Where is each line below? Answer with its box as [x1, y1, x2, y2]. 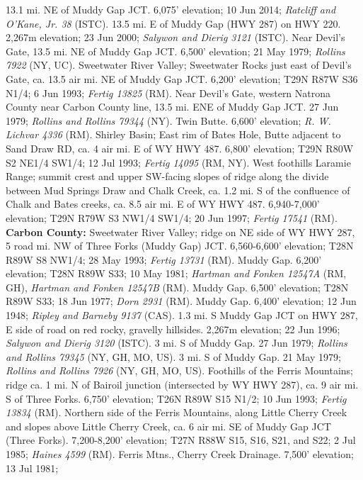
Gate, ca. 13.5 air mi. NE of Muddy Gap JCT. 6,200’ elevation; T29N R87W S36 [6, 71, 358, 86]
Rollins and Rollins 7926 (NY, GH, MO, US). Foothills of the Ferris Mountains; [6, 363, 353, 378]
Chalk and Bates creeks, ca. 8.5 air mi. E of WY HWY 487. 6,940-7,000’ [6, 196, 320, 211]
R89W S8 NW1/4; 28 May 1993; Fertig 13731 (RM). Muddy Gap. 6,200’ [6, 252, 322, 267]
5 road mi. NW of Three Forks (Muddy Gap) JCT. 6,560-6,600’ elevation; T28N [6, 238, 354, 253]
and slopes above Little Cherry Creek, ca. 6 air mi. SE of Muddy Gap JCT [6, 418, 331, 433]
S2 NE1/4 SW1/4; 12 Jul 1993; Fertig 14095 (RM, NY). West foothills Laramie [6, 155, 351, 169]
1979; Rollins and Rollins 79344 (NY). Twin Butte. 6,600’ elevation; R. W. [6, 113, 331, 128]
